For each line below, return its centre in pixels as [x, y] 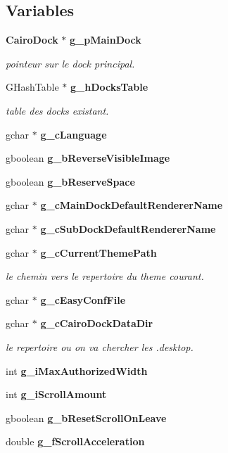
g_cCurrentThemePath [99, 252]
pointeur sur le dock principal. [70, 63]
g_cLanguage [74, 134]
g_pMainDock [106, 40]
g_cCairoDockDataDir [97, 323]
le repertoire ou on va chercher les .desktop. [100, 346]
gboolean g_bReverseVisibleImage [88, 158]
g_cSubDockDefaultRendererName [128, 228]
